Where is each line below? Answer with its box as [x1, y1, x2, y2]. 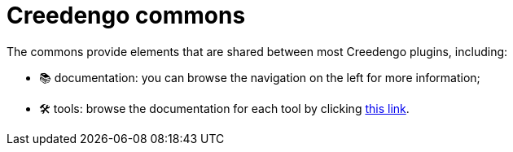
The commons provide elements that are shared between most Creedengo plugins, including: [7, 44, 508, 59]
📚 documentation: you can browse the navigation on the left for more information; [39, 70, 480, 85]
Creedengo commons [7, 2, 246, 29]
